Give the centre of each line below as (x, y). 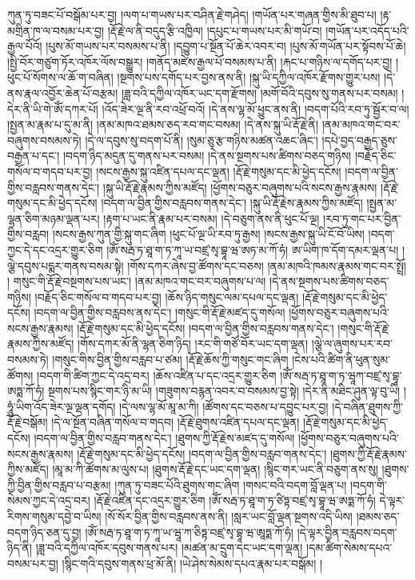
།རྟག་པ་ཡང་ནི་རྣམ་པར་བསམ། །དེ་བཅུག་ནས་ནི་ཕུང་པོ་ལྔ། (211, 218)
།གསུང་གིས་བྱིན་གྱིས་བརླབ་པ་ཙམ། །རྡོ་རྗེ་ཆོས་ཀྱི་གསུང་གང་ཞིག (170, 360)
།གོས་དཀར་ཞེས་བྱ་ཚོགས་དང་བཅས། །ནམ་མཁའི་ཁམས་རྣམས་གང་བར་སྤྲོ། (267, 265)
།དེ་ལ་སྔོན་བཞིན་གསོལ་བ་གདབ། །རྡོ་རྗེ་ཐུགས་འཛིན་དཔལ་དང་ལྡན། (176, 422)
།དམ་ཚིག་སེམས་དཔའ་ (349, 548)
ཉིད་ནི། (20, 548)
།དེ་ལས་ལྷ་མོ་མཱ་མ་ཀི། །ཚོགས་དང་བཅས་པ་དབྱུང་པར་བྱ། (224, 406)
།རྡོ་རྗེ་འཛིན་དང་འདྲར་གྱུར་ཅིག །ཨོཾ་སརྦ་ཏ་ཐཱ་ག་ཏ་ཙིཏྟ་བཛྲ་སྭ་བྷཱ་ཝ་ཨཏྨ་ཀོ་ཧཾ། (235, 500)
